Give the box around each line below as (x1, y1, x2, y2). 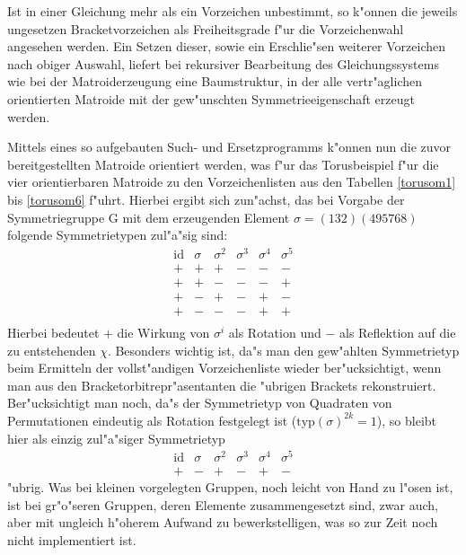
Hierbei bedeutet (7, 322, 100, 341)
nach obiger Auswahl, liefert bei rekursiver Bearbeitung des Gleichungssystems (7, 54, 439, 73)
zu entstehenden (7, 340, 96, 359)
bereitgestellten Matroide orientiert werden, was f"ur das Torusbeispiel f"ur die (7, 154, 439, 173)
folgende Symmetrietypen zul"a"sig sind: (7, 225, 228, 244)
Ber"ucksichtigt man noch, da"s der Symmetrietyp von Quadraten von (7, 393, 392, 412)
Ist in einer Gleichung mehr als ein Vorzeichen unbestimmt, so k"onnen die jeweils (7, 2, 458, 20)
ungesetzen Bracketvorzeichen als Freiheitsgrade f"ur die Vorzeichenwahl (7, 19, 404, 38)
